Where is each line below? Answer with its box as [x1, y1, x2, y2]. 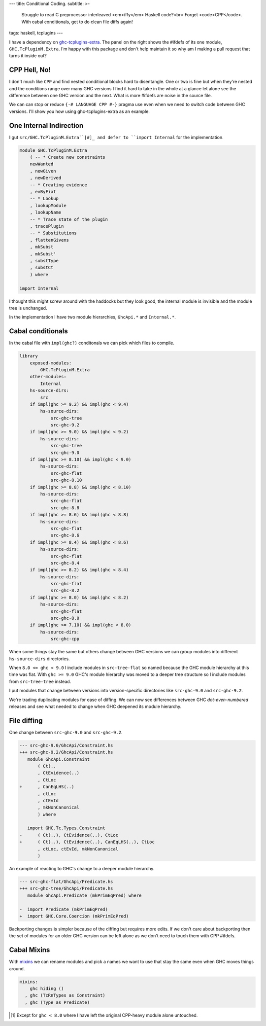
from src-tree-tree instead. [9, 678, 71, 684]
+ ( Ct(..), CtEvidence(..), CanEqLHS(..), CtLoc [19, 839, 155, 845]
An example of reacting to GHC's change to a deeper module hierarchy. [9, 866, 155, 872]
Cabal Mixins [9, 946, 50, 954]
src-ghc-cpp [50, 636, 80, 642]
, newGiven [30, 168, 56, 174]
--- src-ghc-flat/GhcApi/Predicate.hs [19, 879, 113, 884]
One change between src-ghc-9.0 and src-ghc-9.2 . [9, 729, 123, 735]
